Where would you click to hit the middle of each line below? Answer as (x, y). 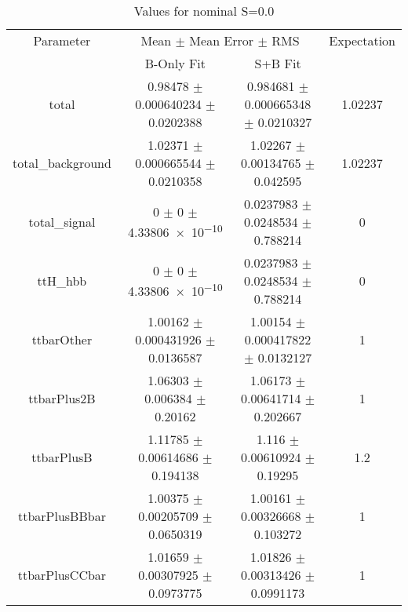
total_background (62, 163)
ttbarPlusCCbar (62, 575)
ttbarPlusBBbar (62, 516)
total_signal (62, 222)
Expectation (362, 40)
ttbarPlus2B (62, 398)
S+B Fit (278, 63)
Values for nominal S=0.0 (204, 11)
